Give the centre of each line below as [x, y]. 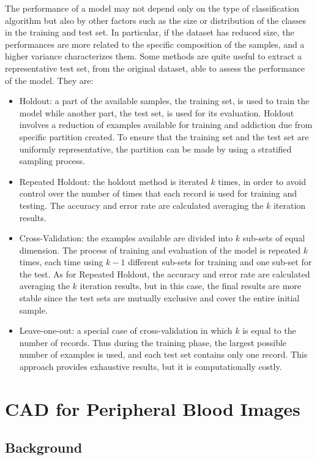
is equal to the [269, 330]
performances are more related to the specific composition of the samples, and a [155, 44]
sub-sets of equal [274, 238]
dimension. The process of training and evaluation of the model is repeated [160, 250]
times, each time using [61, 262]
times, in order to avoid [262, 181]
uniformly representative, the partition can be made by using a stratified [155, 149]
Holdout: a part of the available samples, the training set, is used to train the [164, 101]
